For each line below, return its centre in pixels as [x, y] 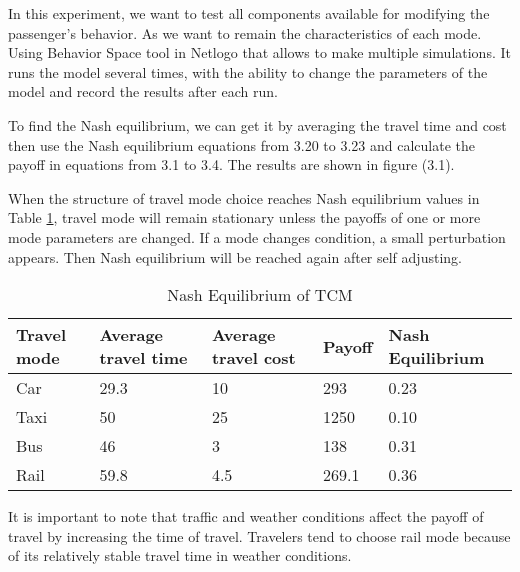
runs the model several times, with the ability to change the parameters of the [248, 71]
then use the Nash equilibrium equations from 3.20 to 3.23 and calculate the [241, 144]
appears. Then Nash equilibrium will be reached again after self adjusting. [235, 256]
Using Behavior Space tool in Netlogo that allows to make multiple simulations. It [259, 52]
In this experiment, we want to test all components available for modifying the [249, 13]
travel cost [253, 358]
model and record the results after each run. [143, 91]
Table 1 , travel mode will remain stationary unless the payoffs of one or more [244, 217]
